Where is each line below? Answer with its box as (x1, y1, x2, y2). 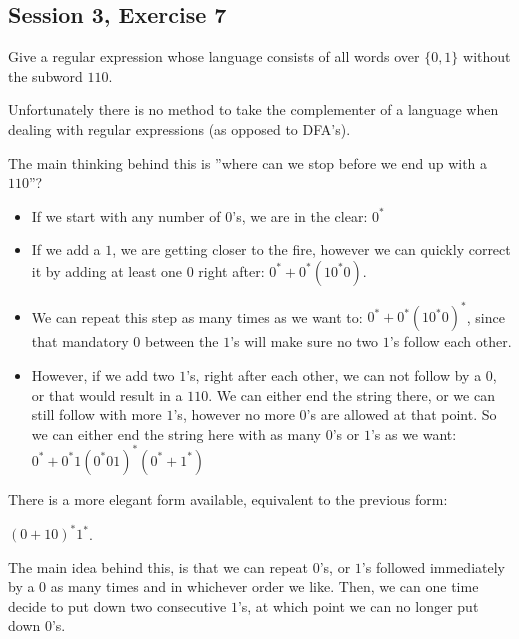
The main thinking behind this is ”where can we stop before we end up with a (8, 152, 488, 173)
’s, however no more (173, 404, 295, 425)
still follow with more (31, 404, 162, 425)
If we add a (31, 239, 101, 260)
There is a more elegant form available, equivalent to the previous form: (8, 488, 448, 509)
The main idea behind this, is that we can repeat (8, 556, 309, 577)
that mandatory (31, 331, 129, 352)
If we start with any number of (31, 205, 221, 226)
